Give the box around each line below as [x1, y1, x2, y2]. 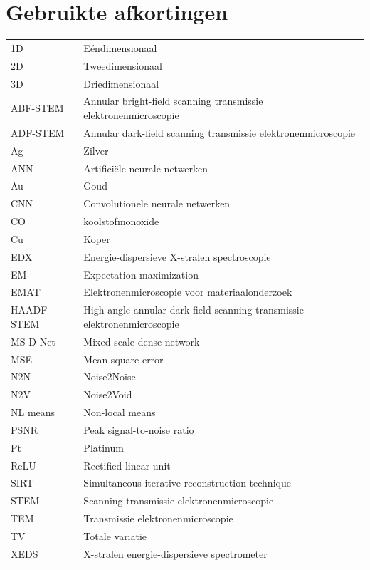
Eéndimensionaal [83, 40, 157, 55]
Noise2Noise [83, 369, 136, 384]
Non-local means [83, 405, 156, 420]
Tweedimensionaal [83, 58, 162, 73]
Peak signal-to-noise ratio [83, 422, 194, 437]
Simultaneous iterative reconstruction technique [83, 475, 291, 490]
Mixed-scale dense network [83, 333, 200, 348]
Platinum [83, 440, 124, 455]
